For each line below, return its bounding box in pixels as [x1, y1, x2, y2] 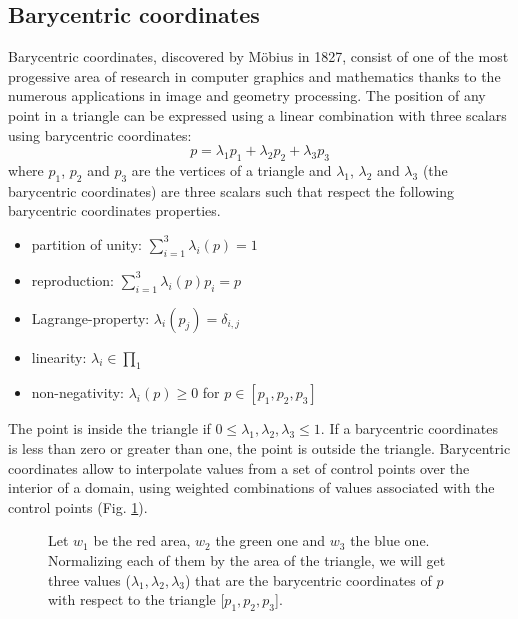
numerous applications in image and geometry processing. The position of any [8, 85, 486, 106]
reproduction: [31, 269, 114, 290]
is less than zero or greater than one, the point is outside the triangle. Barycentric [8, 437, 511, 458]
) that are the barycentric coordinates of [184, 569, 432, 590]
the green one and [215, 530, 326, 551]
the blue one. [350, 530, 430, 551]
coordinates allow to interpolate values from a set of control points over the [8, 457, 470, 478]
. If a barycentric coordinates [320, 418, 498, 439]
